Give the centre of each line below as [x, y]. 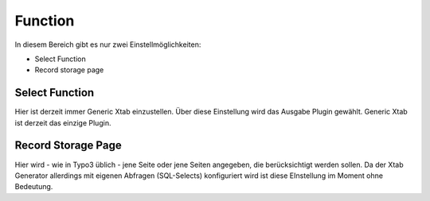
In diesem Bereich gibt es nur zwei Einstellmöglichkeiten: [108, 44]
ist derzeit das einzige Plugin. [63, 122]
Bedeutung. [34, 187]
